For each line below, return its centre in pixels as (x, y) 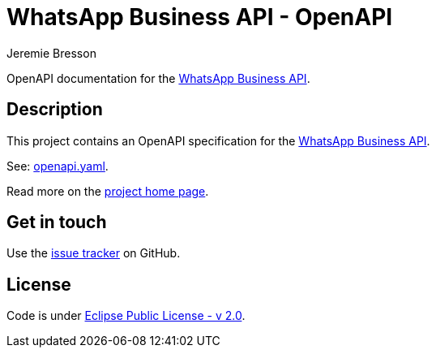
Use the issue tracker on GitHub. (94, 253)
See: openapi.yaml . (58, 166)
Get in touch (57, 222)
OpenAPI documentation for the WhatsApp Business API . (158, 78)
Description (55, 110)
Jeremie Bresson (51, 53)
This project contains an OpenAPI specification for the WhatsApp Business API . (218, 140)
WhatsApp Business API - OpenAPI (200, 17)
